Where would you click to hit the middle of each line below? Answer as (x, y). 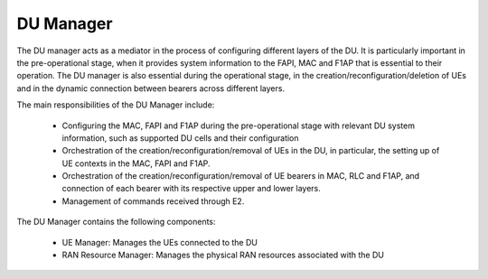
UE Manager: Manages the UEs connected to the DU (160, 242)
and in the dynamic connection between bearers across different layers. (150, 88)
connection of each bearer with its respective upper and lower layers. (191, 189)
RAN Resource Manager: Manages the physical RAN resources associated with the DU (223, 255)
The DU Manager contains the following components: (116, 222)
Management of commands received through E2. (153, 201)
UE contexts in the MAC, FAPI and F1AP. (136, 163)
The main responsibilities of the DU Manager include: (116, 105)
